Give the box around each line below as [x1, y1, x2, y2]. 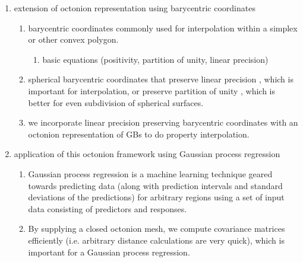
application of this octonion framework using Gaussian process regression [14, 148, 280, 160]
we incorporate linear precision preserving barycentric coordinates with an [28, 116, 298, 129]
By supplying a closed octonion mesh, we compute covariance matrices [28, 222, 285, 235]
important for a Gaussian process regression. [28, 245, 190, 258]
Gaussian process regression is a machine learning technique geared [28, 167, 273, 180]
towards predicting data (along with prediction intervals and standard [28, 179, 283, 191]
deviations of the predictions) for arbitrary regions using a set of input [28, 191, 285, 203]
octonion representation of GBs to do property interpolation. [28, 127, 250, 140]
